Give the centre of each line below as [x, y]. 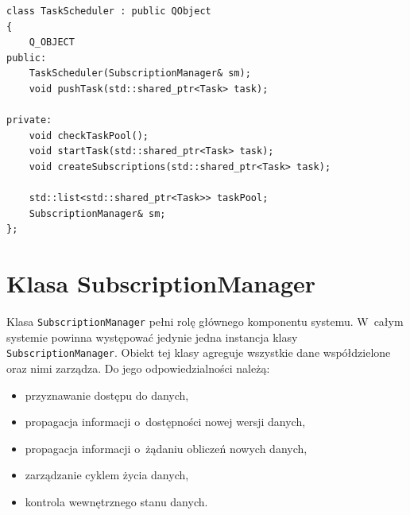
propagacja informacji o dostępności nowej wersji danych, [165, 422]
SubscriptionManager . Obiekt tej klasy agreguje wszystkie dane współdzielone [199, 352]
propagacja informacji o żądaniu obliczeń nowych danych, [166, 448]
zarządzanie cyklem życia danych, [107, 475]
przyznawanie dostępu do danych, [107, 395]
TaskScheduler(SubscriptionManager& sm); [140, 74]
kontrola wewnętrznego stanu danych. [116, 501]
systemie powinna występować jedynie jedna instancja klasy [152, 337]
